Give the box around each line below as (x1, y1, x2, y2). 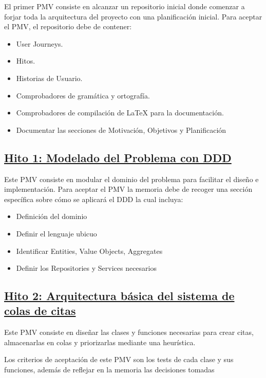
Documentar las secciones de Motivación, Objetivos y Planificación (16, 124, 226, 135)
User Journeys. (16, 38, 63, 49)
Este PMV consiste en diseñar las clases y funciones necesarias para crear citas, (4, 327, 254, 337)
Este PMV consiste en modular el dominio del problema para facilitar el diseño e (4, 173, 259, 184)
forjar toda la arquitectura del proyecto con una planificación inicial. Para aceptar (4, 11, 262, 22)
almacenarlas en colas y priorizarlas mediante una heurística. (4, 336, 196, 347)
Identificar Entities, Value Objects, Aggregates (16, 245, 163, 256)
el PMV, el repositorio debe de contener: (4, 21, 132, 32)
